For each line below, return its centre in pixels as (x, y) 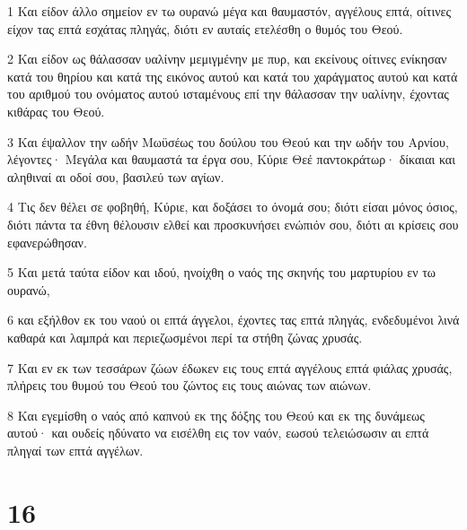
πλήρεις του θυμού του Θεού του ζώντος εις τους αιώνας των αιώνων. (189, 385)
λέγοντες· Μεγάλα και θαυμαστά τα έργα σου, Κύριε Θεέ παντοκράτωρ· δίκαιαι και (231, 159)
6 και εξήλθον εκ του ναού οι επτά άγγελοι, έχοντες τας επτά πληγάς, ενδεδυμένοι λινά (233, 320)
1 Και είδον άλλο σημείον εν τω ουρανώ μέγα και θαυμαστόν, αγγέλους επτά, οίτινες (229, 11)
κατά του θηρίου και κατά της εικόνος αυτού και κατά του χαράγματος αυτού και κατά (233, 76)
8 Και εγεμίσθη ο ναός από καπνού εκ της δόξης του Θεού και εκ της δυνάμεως (216, 415)
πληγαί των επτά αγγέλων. (75, 450)
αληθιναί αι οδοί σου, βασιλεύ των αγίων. (116, 176)
